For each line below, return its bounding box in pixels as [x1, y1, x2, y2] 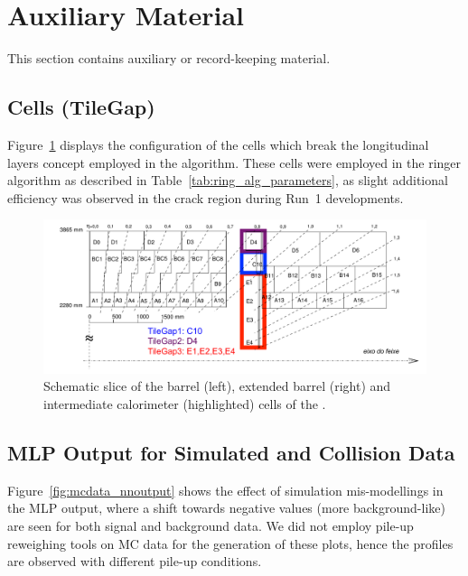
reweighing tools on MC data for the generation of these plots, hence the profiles [7, 534, 454, 553]
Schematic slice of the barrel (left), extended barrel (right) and [43, 376, 391, 395]
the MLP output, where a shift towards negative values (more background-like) [7, 498, 445, 517]
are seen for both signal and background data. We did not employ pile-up [7, 516, 414, 535]
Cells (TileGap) [7, 93, 155, 121]
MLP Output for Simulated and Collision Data [7, 439, 455, 467]
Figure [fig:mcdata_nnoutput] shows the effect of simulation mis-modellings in [7, 480, 444, 499]
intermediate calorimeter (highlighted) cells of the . [43, 395, 326, 413]
